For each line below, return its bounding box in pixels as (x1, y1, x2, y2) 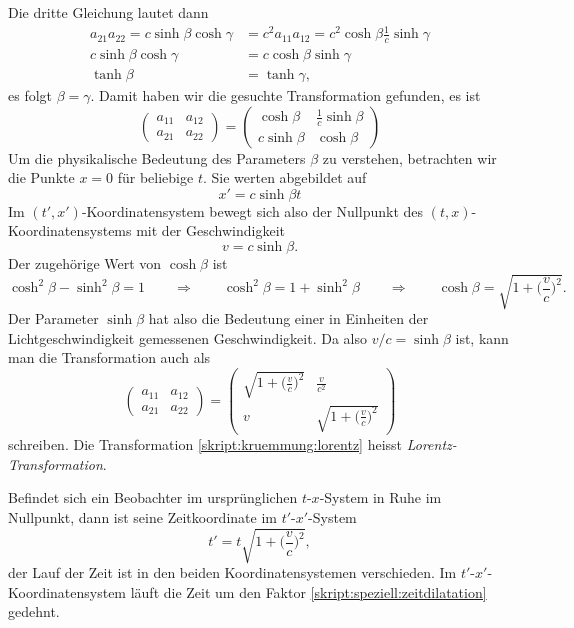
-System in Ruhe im (319, 487, 442, 508)
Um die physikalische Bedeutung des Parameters (8, 147, 306, 168)
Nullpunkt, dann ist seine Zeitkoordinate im (8, 506, 277, 527)
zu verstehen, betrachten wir (322, 147, 497, 168)
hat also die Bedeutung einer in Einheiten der (148, 308, 429, 329)
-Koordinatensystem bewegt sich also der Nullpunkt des (81, 200, 424, 221)
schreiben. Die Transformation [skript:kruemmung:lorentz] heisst (8, 434, 403, 455)
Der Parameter (8, 308, 99, 329)
